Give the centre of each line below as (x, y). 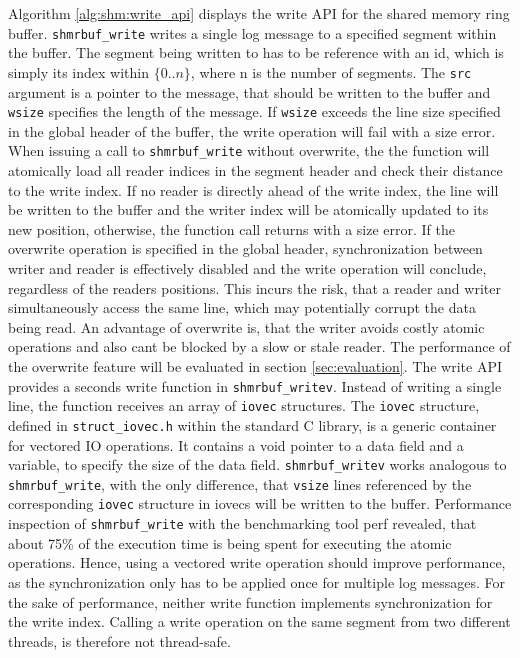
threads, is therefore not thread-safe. (119, 640)
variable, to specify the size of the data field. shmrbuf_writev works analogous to (257, 464)
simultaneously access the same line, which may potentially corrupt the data (242, 307)
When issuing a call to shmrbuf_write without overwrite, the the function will (249, 150)
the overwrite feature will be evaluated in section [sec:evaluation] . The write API (255, 365)
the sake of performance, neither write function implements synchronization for (250, 601)
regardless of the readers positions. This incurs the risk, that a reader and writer (254, 287)
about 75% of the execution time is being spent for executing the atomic (230, 542)
